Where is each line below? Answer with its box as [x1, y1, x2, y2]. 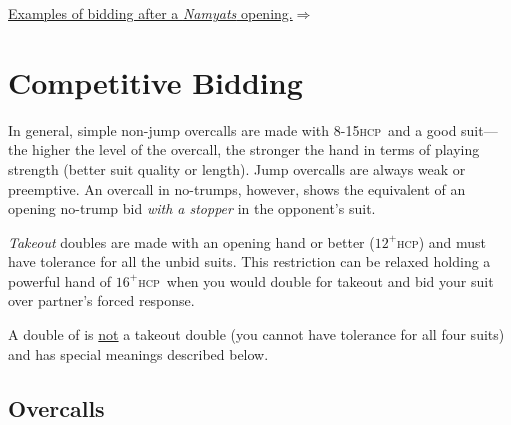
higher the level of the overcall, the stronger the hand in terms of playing [32, 139, 480, 160]
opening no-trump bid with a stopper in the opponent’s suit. [8, 198, 376, 219]
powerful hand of [8, 270, 112, 291]
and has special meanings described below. [8, 343, 269, 364]
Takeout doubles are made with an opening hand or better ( [8, 231, 375, 252]
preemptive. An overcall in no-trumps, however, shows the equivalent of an [8, 178, 466, 199]
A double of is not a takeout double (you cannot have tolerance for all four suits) [8, 324, 505, 345]
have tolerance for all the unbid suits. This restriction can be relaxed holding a [8, 251, 491, 272]
